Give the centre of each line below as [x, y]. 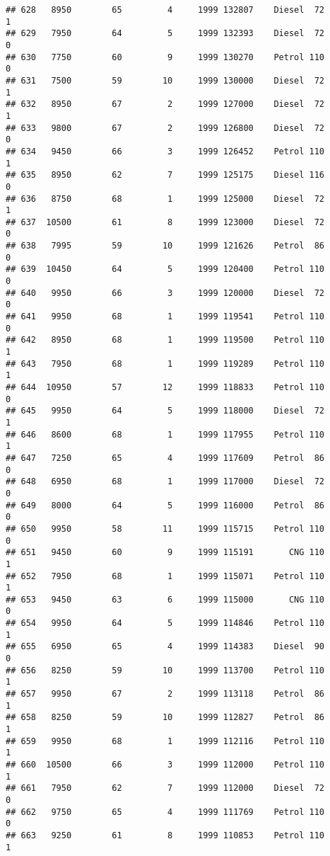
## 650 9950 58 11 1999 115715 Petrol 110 [165, 529]
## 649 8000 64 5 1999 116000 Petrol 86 [165, 505]
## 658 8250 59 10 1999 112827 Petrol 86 [165, 718]
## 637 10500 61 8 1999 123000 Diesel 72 [165, 222]
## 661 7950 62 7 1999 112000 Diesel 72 [165, 788]
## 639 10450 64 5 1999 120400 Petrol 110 [165, 269]
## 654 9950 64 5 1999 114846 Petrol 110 [165, 623]
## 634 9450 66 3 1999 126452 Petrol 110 [165, 151]
